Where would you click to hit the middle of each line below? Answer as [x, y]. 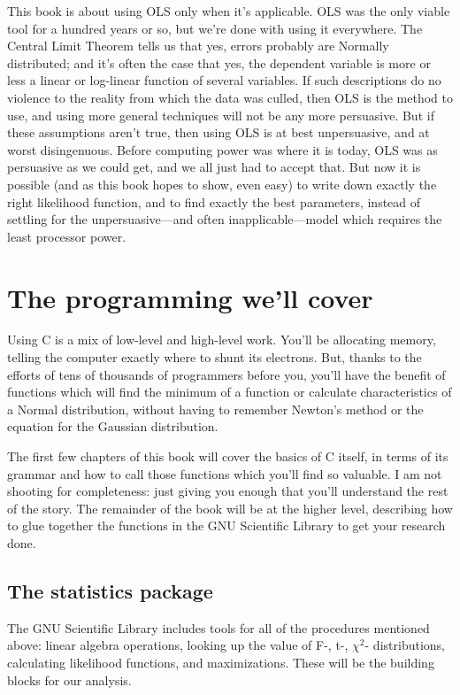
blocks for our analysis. [69, 680]
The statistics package [110, 590]
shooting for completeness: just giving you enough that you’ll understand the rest [228, 491]
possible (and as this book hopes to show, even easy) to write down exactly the [222, 184]
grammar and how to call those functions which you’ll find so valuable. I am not [225, 473]
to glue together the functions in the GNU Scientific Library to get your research [226, 525]
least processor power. [67, 236]
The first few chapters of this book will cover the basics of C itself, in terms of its [228, 456]
